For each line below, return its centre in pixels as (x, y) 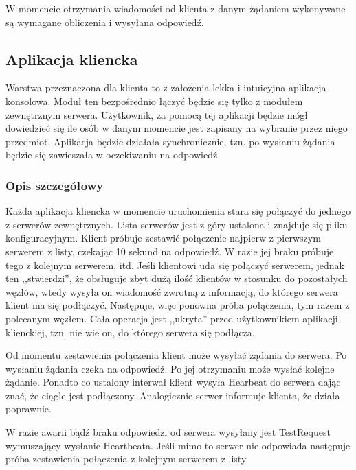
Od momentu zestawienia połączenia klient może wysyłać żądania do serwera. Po (176, 355)
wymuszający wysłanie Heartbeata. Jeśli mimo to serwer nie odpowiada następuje (178, 445)
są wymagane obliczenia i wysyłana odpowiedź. (105, 22)
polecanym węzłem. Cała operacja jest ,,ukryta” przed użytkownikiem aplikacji (172, 318)
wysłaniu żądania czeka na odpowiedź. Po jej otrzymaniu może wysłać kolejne (170, 368)
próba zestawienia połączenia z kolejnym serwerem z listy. (127, 459)
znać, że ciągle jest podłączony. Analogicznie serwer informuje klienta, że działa (173, 395)
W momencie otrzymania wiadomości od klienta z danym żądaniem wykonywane (176, 8)
